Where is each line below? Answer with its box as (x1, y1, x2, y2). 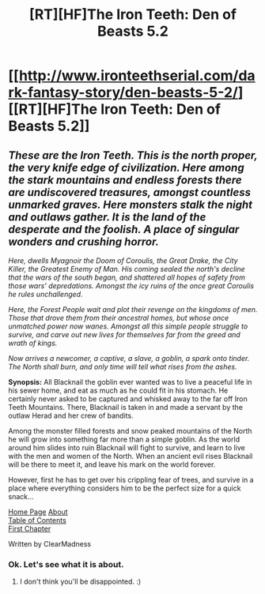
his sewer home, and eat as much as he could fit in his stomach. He (8, 385, 229, 395)
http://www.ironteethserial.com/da (18, 67, 256, 85)
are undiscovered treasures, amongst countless (8, 186, 252, 199)
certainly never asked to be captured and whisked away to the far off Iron (8, 394, 248, 404)
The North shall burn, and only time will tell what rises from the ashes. (8, 362, 237, 371)
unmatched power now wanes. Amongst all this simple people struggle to (8, 321, 248, 331)
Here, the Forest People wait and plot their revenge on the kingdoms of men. (8, 305, 258, 314)
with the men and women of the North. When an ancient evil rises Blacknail (8, 452, 253, 461)
